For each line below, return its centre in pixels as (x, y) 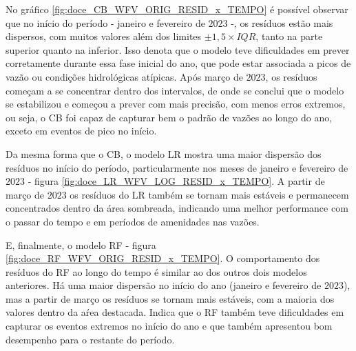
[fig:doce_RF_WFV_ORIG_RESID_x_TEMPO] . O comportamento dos (163, 258)
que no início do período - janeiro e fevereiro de (105, 22)
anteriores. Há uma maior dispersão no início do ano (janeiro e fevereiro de (164, 285)
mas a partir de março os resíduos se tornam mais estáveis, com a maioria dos (170, 298)
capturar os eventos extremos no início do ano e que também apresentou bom (169, 326)
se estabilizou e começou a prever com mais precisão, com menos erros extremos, (176, 104)
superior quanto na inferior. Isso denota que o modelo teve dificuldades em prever (178, 49)
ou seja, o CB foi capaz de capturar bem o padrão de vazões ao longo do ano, (169, 117)
